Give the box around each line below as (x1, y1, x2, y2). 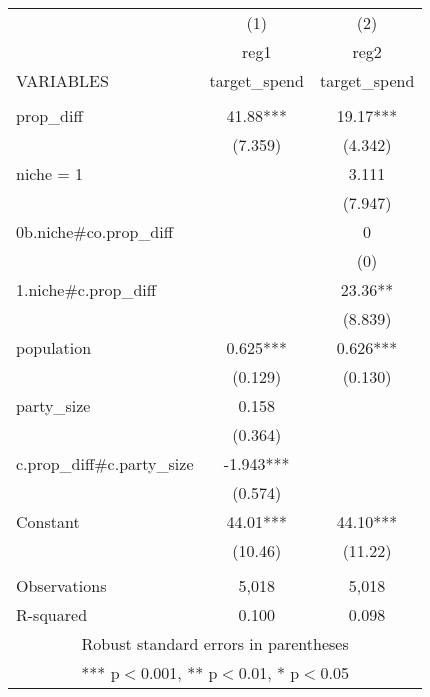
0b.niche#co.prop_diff (16, 220, 173, 243)
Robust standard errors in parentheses (81, 632, 349, 655)
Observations (16, 574, 107, 597)
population (16, 336, 92, 359)
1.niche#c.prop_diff (16, 278, 157, 301)
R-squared (16, 603, 88, 626)
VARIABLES (16, 69, 109, 92)
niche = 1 (16, 162, 84, 185)
